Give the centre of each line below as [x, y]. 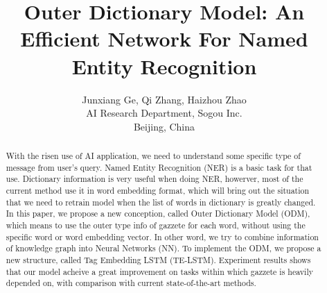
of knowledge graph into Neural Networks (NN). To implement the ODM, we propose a [163, 248]
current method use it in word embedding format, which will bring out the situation [158, 191]
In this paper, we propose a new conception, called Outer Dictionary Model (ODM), [158, 214]
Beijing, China [164, 126]
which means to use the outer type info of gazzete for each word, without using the [156, 225]
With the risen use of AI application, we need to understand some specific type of [153, 156]
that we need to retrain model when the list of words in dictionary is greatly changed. [161, 202]
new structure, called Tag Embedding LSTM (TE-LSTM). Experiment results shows [158, 259]
